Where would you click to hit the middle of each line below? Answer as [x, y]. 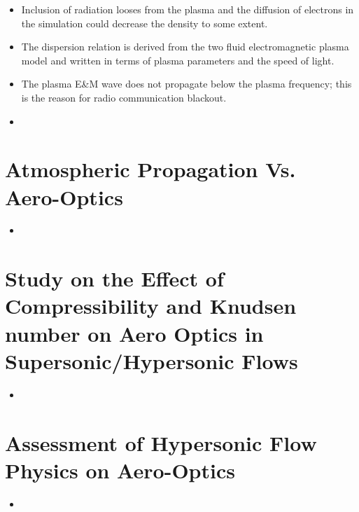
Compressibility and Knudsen [151, 306]
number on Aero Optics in [134, 333]
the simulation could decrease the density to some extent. [145, 23]
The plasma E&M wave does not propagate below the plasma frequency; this [186, 84]
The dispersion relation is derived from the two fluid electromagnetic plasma [185, 47]
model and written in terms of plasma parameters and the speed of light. [178, 60]
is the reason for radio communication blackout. [124, 97]
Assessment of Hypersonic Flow [161, 442]
